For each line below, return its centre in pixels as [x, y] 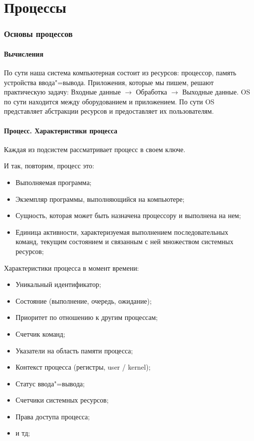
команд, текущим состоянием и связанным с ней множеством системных [124, 241]
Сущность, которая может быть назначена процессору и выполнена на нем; [128, 215]
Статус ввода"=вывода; [50, 383]
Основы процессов [38, 34]
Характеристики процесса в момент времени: [71, 268]
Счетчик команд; [40, 333]
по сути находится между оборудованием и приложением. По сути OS [109, 101]
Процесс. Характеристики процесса [61, 130]
